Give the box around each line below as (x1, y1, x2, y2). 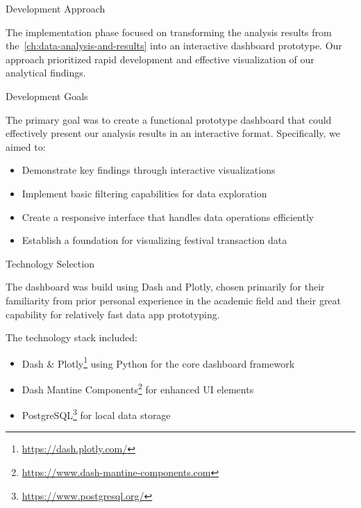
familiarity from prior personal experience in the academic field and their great (6, 293, 342, 307)
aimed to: (6, 139, 46, 154)
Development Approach (6, 1, 106, 15)
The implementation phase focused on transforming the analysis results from (6, 24, 332, 39)
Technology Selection (6, 256, 94, 270)
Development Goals (6, 88, 88, 103)
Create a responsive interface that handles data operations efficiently (22, 209, 314, 224)
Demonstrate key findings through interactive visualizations (22, 163, 276, 177)
